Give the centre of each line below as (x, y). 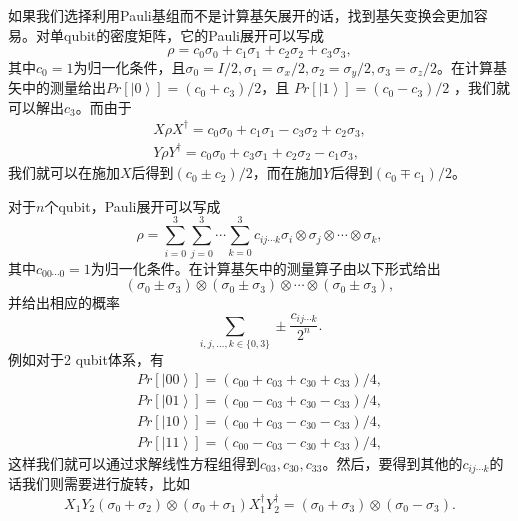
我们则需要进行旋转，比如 (105, 483)
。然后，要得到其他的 (392, 462)
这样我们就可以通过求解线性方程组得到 (134, 462)
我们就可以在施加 (64, 172)
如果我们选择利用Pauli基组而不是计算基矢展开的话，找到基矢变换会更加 (241, 15)
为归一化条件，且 (129, 66)
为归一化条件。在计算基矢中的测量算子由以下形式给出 (265, 267)
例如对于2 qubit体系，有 (86, 358)
